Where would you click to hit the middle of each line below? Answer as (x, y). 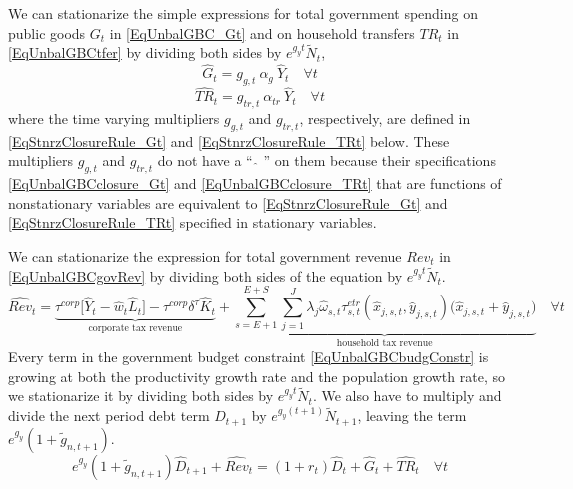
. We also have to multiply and (407, 395)
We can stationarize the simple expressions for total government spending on (243, 13)
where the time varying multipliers (114, 118)
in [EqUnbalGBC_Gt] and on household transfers (262, 32)
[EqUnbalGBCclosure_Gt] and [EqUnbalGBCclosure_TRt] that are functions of (255, 183)
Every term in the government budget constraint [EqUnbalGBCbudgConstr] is (248, 355)
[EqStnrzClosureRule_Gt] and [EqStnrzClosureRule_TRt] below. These (229, 140)
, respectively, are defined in (385, 118)
